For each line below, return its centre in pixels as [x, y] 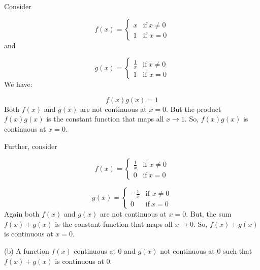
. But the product [194, 109]
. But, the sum [209, 214]
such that [238, 250]
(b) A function [27, 250]
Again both [22, 214]
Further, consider [31, 146]
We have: [18, 84]
